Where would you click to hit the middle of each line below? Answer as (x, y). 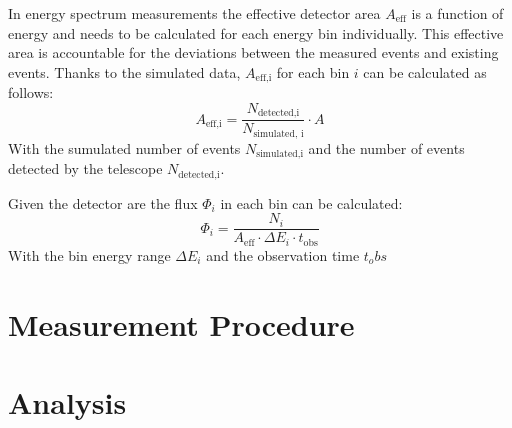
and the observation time (283, 254)
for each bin (313, 71)
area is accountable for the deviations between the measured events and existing (253, 52)
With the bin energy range (89, 254)
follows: (31, 92)
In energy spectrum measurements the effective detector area (194, 13)
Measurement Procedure (181, 323)
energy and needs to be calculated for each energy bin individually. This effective (256, 32)
